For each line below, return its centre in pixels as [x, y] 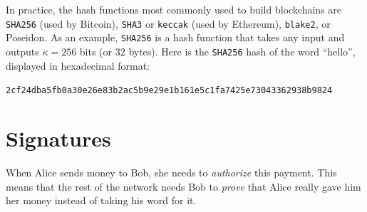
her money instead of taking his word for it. [101, 200]
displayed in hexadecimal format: [78, 65]
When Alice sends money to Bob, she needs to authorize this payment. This [171, 172]
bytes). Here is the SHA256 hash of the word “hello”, [242, 51]
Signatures [58, 138]
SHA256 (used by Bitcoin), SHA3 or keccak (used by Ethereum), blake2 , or [168, 23]
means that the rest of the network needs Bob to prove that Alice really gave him [183, 186]
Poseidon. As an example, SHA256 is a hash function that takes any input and [175, 37]
